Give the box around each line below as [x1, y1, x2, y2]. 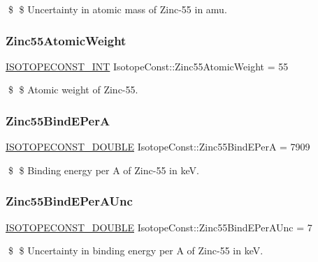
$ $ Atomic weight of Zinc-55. [8, 82, 138, 97]
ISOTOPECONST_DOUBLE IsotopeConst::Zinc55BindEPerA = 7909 [6, 139, 310, 154]
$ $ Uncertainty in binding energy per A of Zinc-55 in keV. [8, 243, 263, 258]
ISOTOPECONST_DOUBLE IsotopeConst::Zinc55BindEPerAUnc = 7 [6, 219, 312, 234]
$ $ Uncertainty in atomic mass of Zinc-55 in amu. [8, 2, 227, 16]
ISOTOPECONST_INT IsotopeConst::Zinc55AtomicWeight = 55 [6, 59, 289, 73]
